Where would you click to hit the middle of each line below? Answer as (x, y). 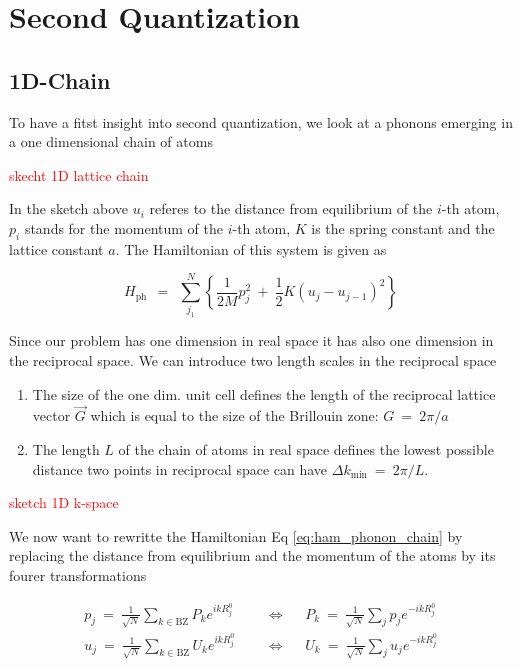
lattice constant (56, 248)
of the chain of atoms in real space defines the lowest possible (306, 449)
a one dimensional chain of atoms (111, 141)
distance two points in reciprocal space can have (180, 468)
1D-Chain (60, 79)
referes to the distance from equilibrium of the (291, 208)
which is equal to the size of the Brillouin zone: (234, 415)
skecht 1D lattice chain (79, 174)
